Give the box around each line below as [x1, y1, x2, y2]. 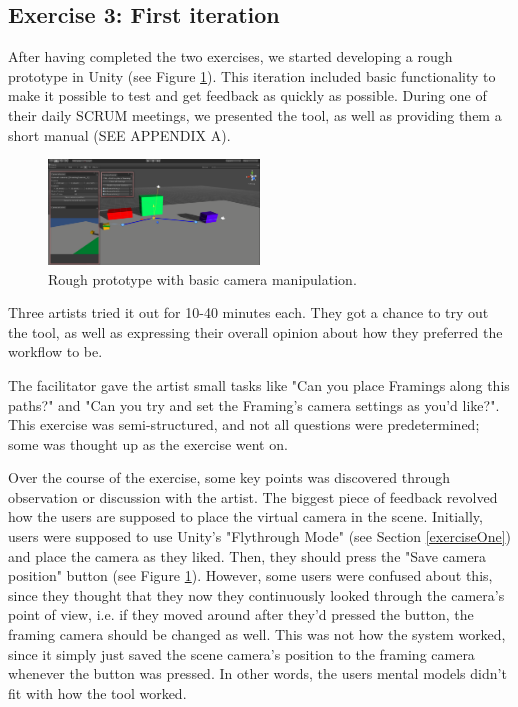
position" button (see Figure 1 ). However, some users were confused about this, [8, 565, 493, 586]
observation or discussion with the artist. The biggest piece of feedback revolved [8, 486, 498, 507]
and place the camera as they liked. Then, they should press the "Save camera [8, 545, 487, 566]
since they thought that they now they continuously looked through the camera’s [8, 584, 505, 605]
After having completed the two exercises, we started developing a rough [8, 46, 453, 67]
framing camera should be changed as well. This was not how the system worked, [8, 624, 506, 645]
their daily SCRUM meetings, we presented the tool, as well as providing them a [8, 104, 502, 125]
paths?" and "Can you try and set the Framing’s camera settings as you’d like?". [8, 394, 500, 415]
